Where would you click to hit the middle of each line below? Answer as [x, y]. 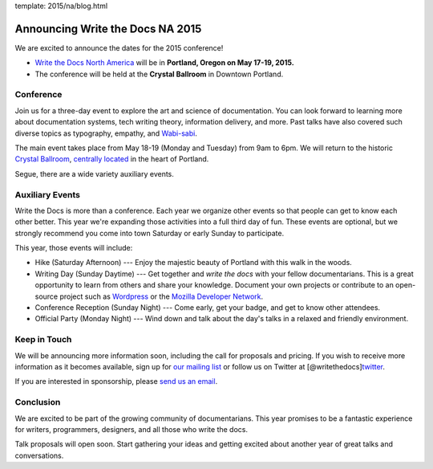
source [47, 296]
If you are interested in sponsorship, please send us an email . [116, 381]
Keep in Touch [43, 340]
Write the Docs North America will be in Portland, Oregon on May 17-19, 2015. [164, 63]
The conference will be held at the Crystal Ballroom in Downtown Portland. [159, 74]
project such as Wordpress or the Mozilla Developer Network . [162, 296]
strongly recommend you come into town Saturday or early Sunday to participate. [150, 233]
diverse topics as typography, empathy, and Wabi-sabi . [106, 133]
